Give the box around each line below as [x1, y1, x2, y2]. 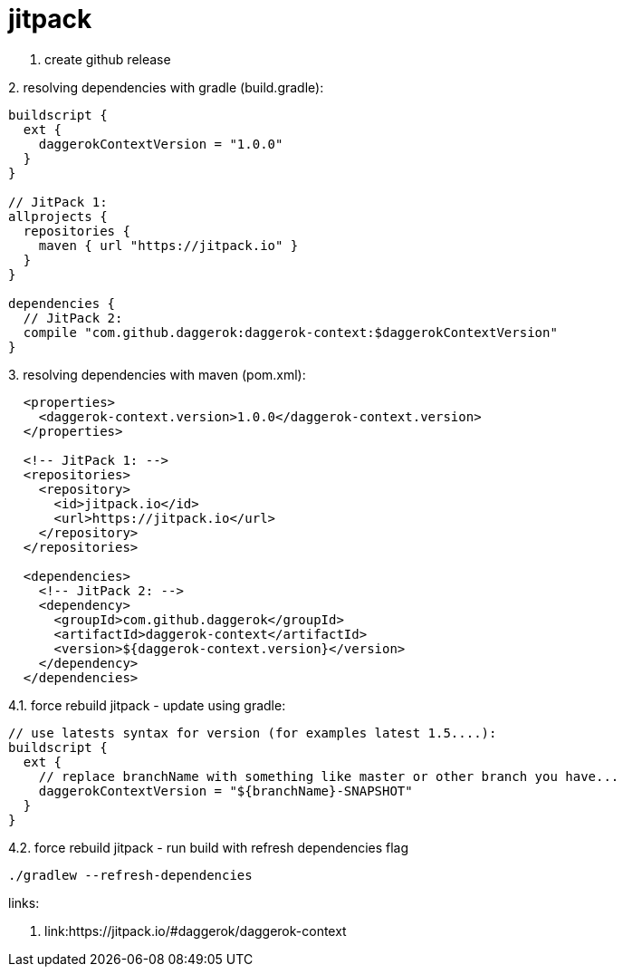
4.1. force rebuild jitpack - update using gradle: [8, 697, 286, 713]
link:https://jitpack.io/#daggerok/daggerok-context [44, 922, 347, 939]
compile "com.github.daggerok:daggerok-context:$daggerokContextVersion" [23, 324, 558, 340]
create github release [44, 51, 171, 67]
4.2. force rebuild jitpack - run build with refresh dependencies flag [8, 839, 409, 855]
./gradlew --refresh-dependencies [8, 867, 253, 882]
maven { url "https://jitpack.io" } [38, 237, 299, 253]
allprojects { [8, 208, 108, 224]
